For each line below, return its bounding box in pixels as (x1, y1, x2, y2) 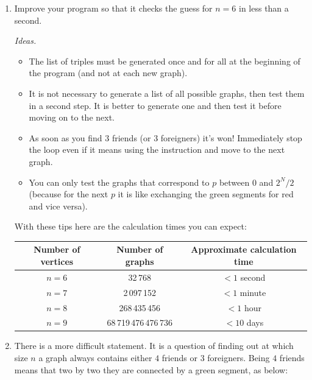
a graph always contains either (38, 351, 152, 364)
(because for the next (29, 188, 108, 200)
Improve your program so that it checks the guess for (14, 2, 213, 14)
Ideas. (14, 34, 37, 47)
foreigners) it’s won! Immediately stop (160, 131, 302, 144)
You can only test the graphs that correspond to (29, 175, 210, 188)
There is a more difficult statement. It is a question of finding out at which (14, 339, 294, 352)
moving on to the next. (29, 111, 115, 124)
